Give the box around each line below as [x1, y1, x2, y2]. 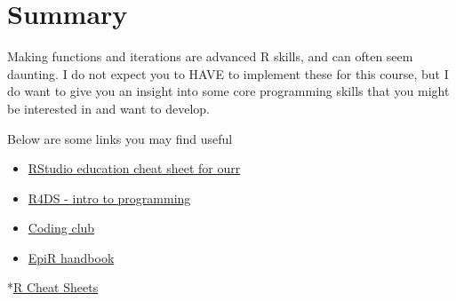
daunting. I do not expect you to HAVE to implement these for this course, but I [7, 64, 449, 83]
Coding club [28, 218, 95, 237]
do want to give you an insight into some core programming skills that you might [7, 82, 450, 100]
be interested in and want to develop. [7, 99, 211, 117]
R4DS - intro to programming [28, 188, 191, 207]
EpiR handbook [28, 248, 115, 266]
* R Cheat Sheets [7, 278, 99, 297]
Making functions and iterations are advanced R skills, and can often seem [7, 47, 413, 66]
